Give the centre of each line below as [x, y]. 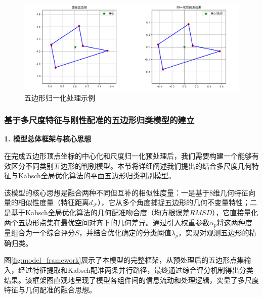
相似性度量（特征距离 [53, 202]
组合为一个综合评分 [43, 233]
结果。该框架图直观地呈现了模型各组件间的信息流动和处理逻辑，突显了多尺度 [131, 280]
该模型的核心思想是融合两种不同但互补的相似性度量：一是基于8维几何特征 [126, 192]
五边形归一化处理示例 [60, 97]
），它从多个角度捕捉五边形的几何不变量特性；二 [177, 202]
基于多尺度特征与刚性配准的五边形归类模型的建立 [99, 120]
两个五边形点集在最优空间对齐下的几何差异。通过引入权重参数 [107, 222]
